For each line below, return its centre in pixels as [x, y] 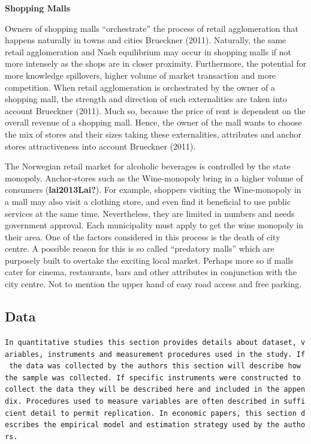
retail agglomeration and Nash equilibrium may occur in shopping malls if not [148, 51]
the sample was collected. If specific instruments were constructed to [153, 378]
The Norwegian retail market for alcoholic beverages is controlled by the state [148, 166]
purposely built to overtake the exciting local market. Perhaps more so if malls [149, 260]
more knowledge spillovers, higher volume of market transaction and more [141, 75]
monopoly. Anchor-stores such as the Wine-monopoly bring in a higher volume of [154, 178]
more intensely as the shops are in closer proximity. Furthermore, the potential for [156, 63]
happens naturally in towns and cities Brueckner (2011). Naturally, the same [146, 40]
